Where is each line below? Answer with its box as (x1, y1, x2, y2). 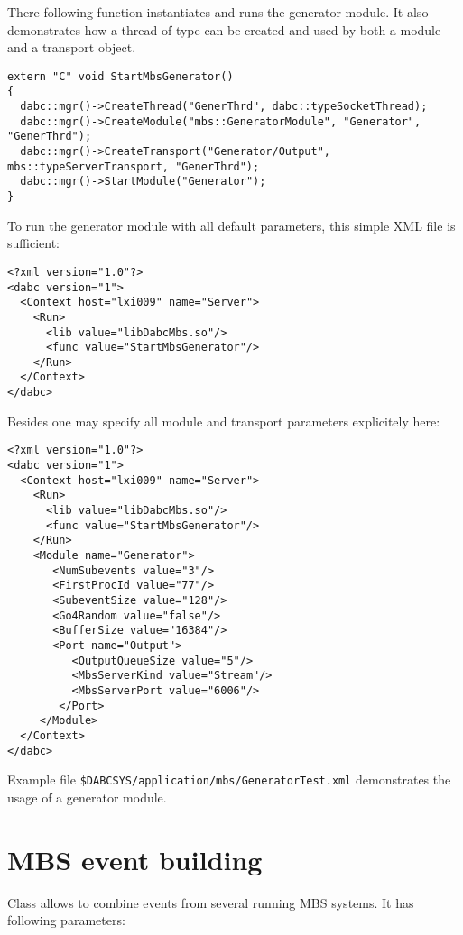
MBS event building (7, 840, 263, 877)
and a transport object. (7, 38, 136, 57)
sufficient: (7, 234, 60, 252)
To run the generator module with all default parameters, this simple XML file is (7, 215, 456, 234)
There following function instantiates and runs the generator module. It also (7, 3, 429, 21)
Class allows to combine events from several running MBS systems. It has (7, 893, 414, 912)
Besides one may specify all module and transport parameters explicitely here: (7, 411, 440, 430)
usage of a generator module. (7, 787, 167, 806)
